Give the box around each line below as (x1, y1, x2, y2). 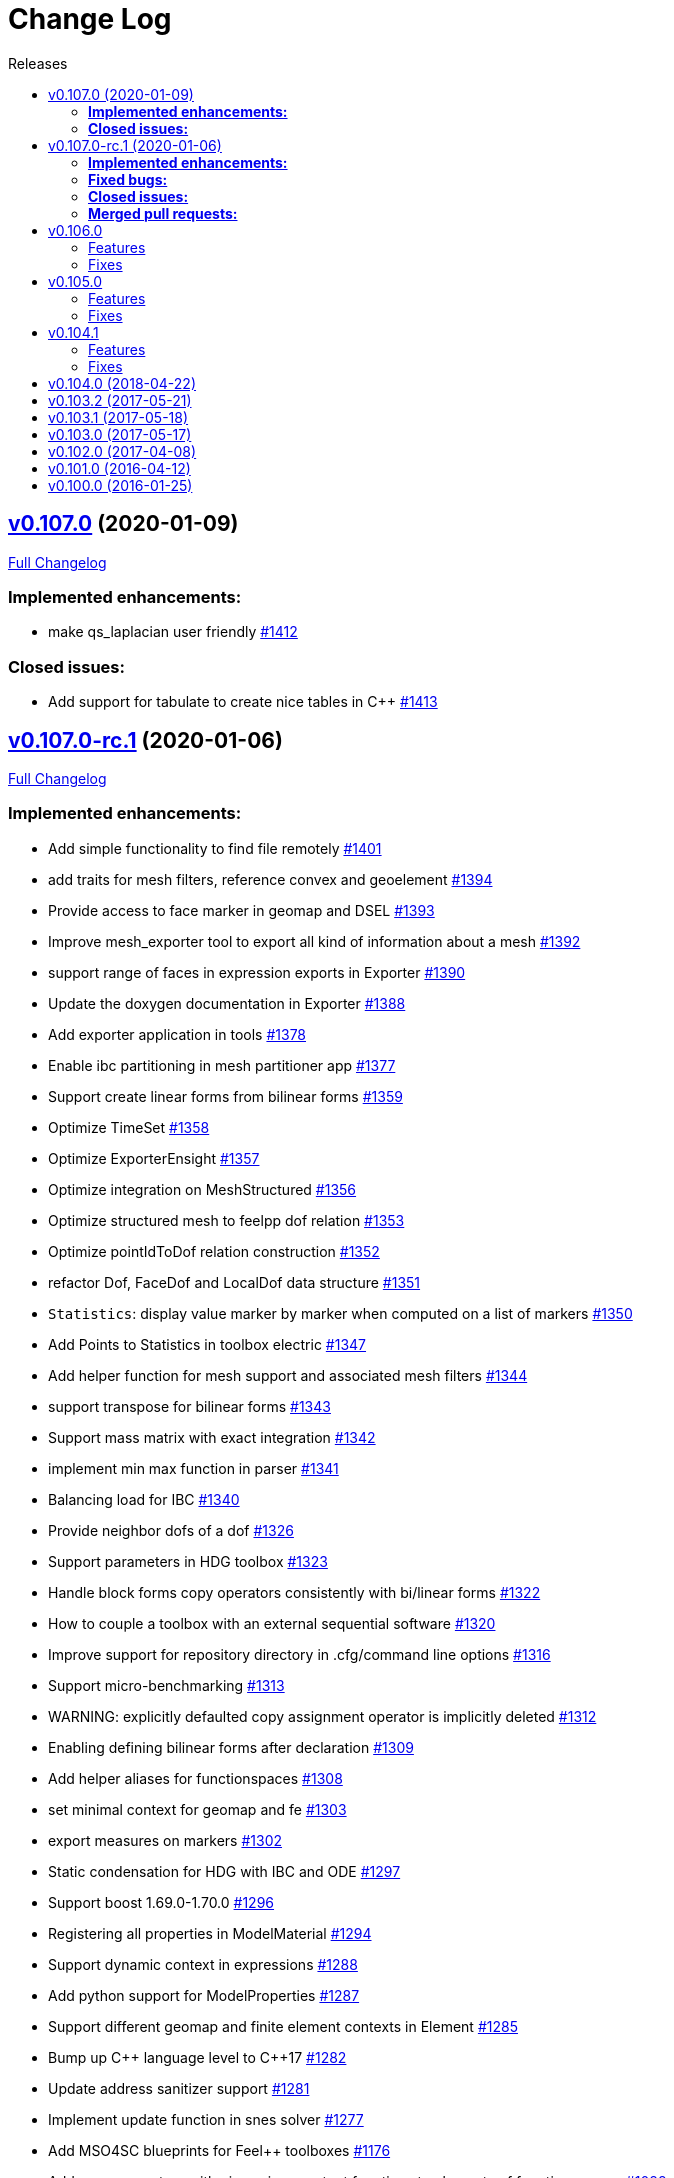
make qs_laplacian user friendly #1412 (48, 623, 298, 641)
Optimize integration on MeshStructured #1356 (48, 1180, 357, 1198)
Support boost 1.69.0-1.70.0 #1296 (48, 1893, 275, 1911)
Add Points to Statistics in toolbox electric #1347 (48, 1335, 367, 1353)
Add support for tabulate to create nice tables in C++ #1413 (48, 693, 438, 711)
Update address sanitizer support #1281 (48, 2079, 310, 2097)
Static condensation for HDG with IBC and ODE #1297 (48, 1862, 401, 1880)
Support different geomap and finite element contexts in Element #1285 (48, 2017, 518, 2035)
